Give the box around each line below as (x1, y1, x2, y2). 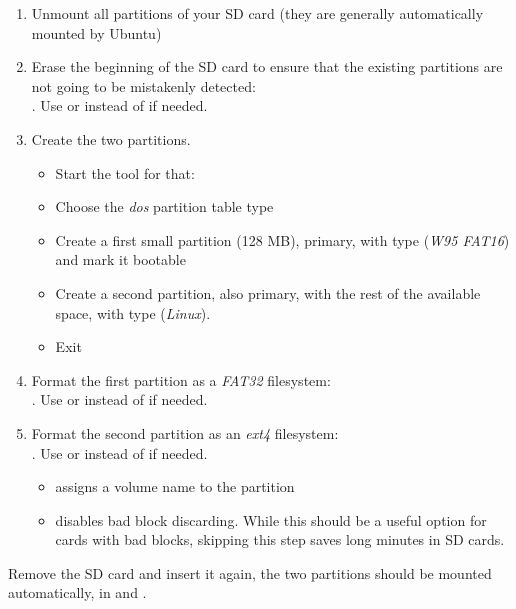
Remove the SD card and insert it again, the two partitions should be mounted (8, 562, 492, 583)
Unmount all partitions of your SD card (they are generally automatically (31, 3, 484, 23)
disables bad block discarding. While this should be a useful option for (55, 509, 487, 530)
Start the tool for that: (55, 162, 195, 183)
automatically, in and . (8, 582, 147, 603)
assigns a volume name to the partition (55, 476, 295, 497)
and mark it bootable (55, 249, 186, 270)
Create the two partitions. (31, 128, 191, 149)
